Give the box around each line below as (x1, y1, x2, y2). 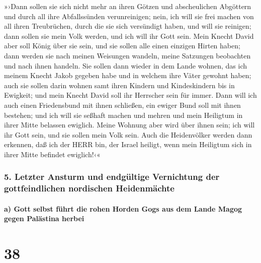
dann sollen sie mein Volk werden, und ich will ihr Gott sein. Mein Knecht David (4, 30, 254, 41)
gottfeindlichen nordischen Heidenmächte (4, 182, 175, 194)
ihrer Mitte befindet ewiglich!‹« (4, 149, 101, 159)
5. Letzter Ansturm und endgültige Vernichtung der (4, 170, 220, 183)
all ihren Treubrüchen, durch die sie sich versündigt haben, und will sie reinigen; (4, 21, 251, 31)
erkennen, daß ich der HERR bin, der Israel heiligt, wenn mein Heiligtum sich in (4, 139, 252, 150)
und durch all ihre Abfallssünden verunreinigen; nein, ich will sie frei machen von (4, 11, 254, 21)
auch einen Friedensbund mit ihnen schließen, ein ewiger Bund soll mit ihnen (4, 99, 241, 110)
